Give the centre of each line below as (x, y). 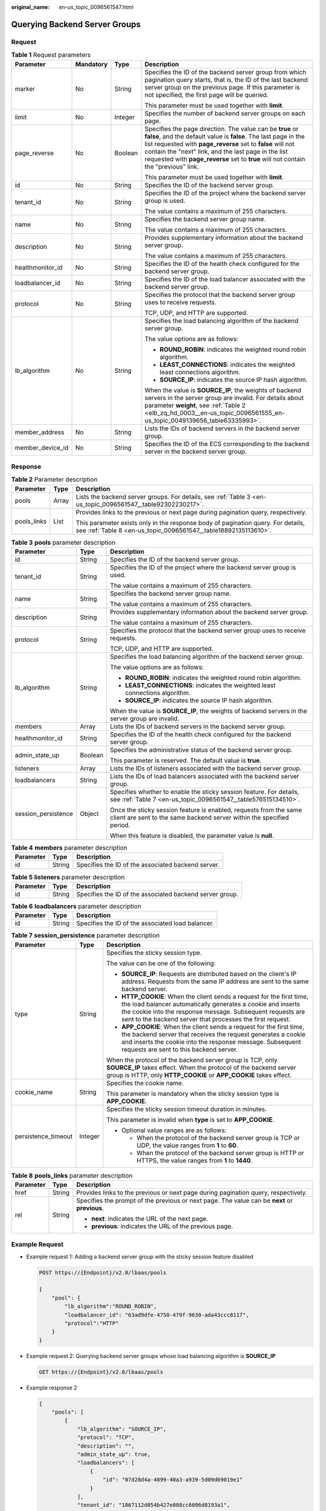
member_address (40, 432)
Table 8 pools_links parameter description (72, 1176)
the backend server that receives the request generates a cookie (214, 1034)
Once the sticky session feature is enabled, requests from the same (206, 810)
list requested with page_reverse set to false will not (220, 144)
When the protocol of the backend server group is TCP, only (192, 1060)
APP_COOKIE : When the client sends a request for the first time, (213, 1026)
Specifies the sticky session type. (154, 953)
